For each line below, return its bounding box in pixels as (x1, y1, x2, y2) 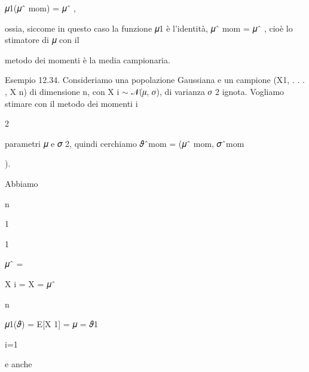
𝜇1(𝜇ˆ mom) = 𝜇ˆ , (5, 2, 76, 14)
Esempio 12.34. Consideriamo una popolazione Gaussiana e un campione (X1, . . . (5, 73, 305, 86)
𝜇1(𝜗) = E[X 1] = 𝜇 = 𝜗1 (5, 318, 99, 330)
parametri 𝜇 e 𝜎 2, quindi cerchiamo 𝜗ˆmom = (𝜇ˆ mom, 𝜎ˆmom (5, 137, 244, 149)
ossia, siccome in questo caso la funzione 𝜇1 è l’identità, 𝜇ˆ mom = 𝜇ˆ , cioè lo (5, 21, 293, 34)
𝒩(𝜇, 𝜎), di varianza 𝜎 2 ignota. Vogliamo (131, 85, 284, 97)
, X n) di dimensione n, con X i (5, 85, 120, 97)
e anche (5, 358, 32, 370)
